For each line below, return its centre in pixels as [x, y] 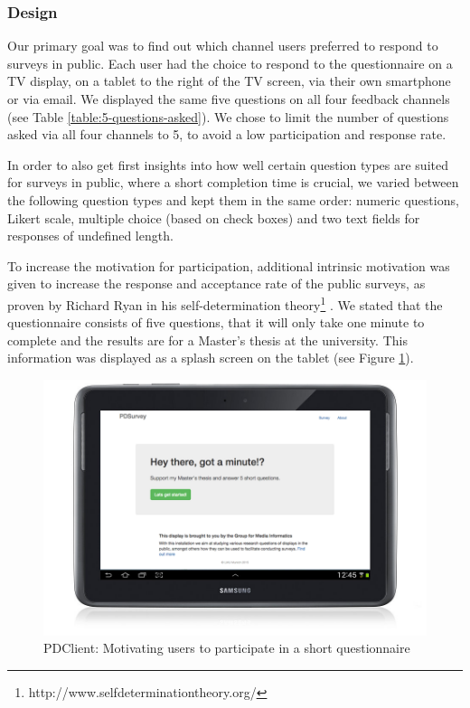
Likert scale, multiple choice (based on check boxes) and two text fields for [214, 217]
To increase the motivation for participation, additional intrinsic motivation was [229, 265]
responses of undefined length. [90, 236]
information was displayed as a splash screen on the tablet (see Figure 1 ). [211, 358]
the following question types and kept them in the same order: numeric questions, [233, 199]
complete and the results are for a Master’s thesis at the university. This [207, 340]
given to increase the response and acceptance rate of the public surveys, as [216, 283]
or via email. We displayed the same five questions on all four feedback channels [229, 99]
